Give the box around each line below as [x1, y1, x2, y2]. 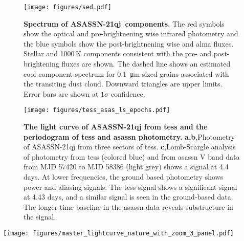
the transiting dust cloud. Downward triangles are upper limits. [24, 78, 223, 89]
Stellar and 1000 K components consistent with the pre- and [24, 48, 212, 59]
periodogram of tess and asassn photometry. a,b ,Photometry [24, 131, 235, 142]
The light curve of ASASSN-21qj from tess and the [24, 121, 208, 132]
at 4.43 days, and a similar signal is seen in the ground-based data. [24, 191, 233, 202]
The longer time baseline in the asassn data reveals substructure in [24, 201, 233, 212]
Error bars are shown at [24, 88, 99, 99]
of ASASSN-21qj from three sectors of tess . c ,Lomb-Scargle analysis [24, 141, 236, 152]
